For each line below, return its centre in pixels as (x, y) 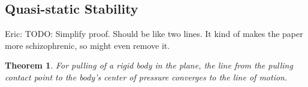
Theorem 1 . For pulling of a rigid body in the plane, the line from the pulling (149, 65)
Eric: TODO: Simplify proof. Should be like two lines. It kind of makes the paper (154, 34)
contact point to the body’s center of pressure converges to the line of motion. (146, 77)
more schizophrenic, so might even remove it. (87, 45)
